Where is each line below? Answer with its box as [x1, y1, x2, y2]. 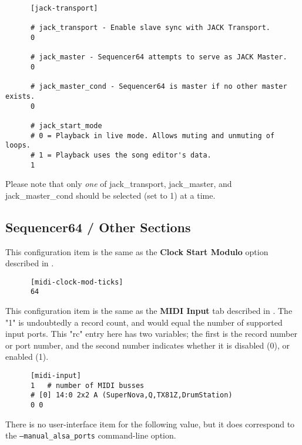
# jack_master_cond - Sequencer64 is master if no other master [30, 82, 287, 91]
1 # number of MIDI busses [30, 381, 145, 390]
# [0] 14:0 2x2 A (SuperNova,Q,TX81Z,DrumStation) [30, 391, 233, 400]
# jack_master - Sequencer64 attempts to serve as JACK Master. [30, 53, 287, 62]
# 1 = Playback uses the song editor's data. [30, 150, 212, 159]
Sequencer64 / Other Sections [5, 218, 191, 236]
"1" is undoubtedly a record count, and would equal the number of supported [5, 316, 283, 328]
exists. [5, 92, 35, 101]
